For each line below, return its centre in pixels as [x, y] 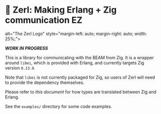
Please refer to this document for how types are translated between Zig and [81, 92]
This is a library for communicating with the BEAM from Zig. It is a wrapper [80, 57]
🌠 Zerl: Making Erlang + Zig [61, 10]
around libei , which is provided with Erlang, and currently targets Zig [75, 63]
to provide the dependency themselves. [45, 82]
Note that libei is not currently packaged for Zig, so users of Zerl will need [80, 77]
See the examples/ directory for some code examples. [59, 106]
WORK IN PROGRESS [27, 48]
